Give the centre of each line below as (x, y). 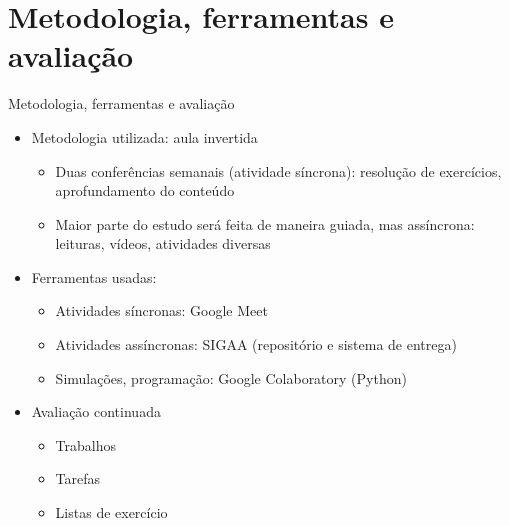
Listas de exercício (111, 512)
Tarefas (78, 478)
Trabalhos (86, 444)
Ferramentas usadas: (94, 276)
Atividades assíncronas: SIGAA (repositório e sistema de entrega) (256, 344)
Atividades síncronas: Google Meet (161, 310)
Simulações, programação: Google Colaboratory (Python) (231, 377)
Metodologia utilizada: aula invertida (144, 136)
